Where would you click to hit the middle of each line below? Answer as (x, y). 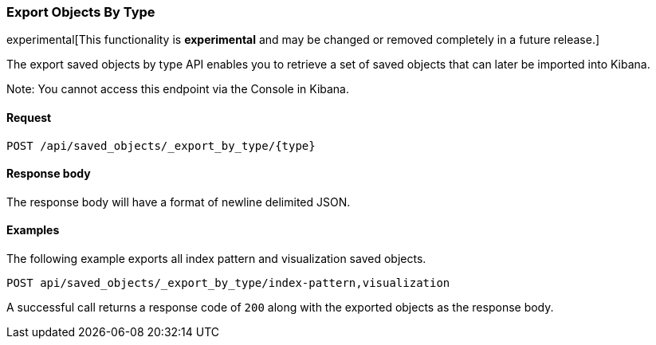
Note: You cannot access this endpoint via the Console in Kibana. (178, 89)
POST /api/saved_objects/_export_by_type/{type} (161, 145)
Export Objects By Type (81, 12)
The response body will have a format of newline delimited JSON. (179, 202)
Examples (33, 230)
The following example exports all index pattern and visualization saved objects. (216, 259)
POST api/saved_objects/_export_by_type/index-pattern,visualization (228, 283)
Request (29, 117)
